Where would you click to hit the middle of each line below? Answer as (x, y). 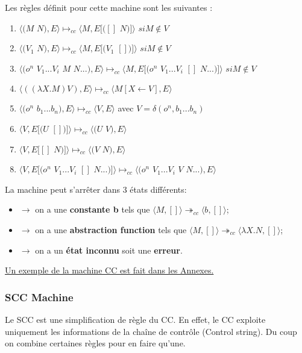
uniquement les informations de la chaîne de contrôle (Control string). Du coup (151, 331)
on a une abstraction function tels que (111, 229)
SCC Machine (39, 297)
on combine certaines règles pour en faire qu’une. (95, 343)
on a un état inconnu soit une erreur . (109, 250)
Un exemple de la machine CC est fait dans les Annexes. (109, 270)
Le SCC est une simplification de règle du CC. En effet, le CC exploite (135, 319)
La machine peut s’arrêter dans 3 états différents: (96, 189)
